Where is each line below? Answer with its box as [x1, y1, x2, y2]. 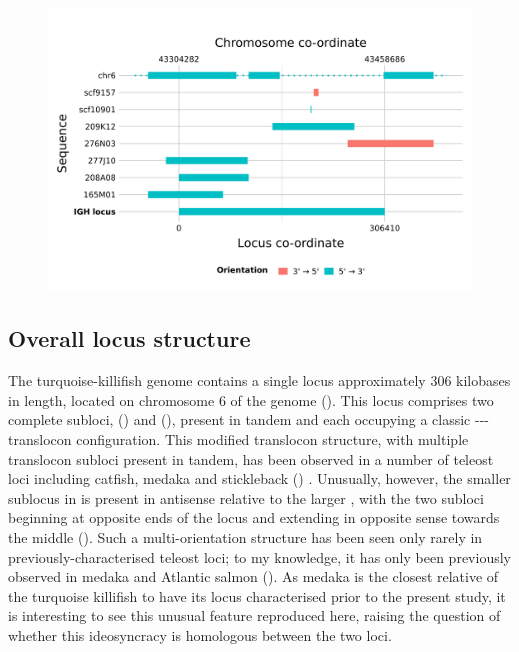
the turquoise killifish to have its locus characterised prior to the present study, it [8, 585, 506, 606]
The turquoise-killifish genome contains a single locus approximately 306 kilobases [8, 370, 511, 391]
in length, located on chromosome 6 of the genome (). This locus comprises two [8, 389, 494, 410]
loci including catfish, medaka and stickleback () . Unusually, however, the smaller [8, 468, 511, 489]
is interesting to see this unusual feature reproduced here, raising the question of [8, 605, 501, 626]
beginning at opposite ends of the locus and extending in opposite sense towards [8, 507, 500, 528]
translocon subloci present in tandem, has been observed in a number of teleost [8, 448, 494, 469]
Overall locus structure [8, 323, 251, 354]
